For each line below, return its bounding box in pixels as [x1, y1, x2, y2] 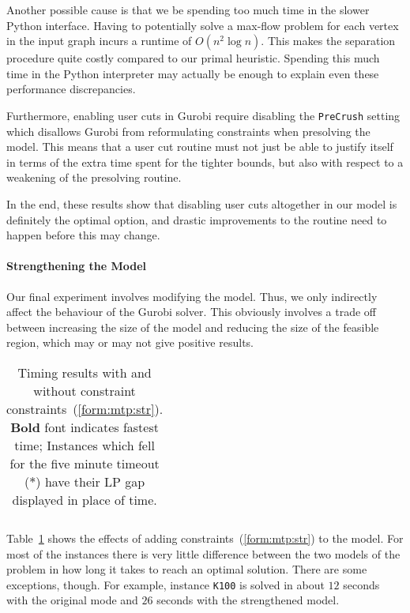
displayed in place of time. [12, 490, 157, 509]
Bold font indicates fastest [10, 417, 159, 436]
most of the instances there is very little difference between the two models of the [6, 545, 401, 562]
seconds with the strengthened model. [156, 592, 340, 608]
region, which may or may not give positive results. [6, 334, 254, 351]
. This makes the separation [261, 32, 396, 49]
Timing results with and [17, 363, 152, 382]
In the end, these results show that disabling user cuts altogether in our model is [6, 196, 397, 212]
